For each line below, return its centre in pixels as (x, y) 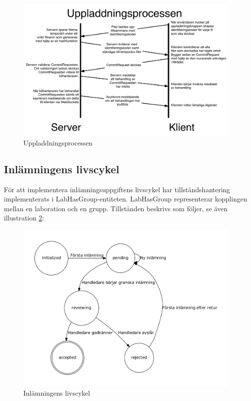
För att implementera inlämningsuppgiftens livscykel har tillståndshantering (117, 189)
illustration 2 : (24, 218)
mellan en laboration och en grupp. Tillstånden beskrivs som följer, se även (116, 208)
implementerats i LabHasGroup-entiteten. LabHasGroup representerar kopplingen (125, 199)
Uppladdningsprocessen (58, 142)
